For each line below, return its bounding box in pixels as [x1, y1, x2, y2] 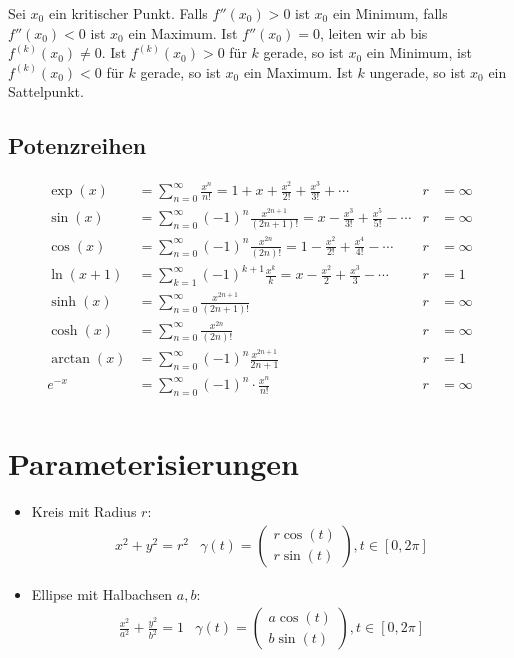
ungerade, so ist [369, 61, 466, 82]
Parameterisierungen [8, 443, 299, 484]
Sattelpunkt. [8, 81, 84, 102]
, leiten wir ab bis [319, 22, 428, 43]
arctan [51, 352, 91, 367]
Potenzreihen [8, 130, 147, 161]
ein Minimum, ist [366, 42, 472, 63]
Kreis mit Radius [31, 500, 137, 521]
